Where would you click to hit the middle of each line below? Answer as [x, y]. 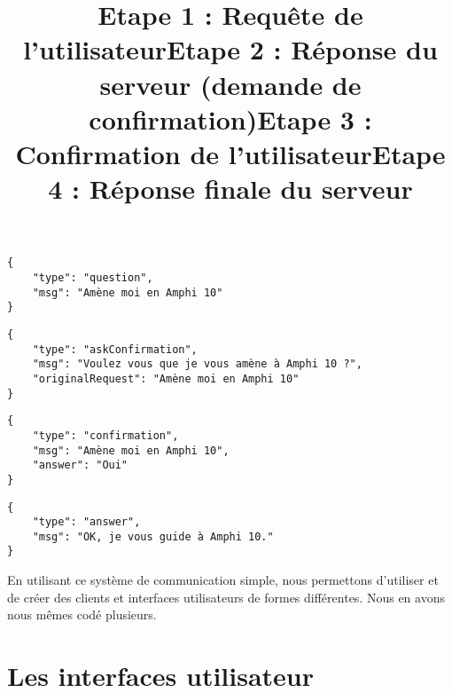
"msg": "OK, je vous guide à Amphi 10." [153, 536]
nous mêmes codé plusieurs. [82, 614]
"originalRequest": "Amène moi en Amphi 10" [166, 378]
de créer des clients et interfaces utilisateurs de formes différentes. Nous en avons [226, 597]
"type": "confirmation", [105, 435]
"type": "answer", [86, 522]
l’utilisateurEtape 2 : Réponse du [230, 49]
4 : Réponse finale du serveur [230, 189]
